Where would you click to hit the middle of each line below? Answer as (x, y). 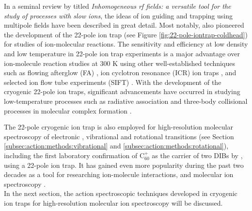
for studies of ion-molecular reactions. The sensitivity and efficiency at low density (126, 44)
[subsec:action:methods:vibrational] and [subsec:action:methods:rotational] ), (116, 146)
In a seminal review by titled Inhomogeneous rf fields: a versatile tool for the (118, 6)
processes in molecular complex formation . (68, 110)
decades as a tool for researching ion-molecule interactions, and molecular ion (119, 174)
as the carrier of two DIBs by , (197, 155)
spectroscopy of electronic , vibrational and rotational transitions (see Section (119, 136)
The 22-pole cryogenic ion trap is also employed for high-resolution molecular (118, 127)
